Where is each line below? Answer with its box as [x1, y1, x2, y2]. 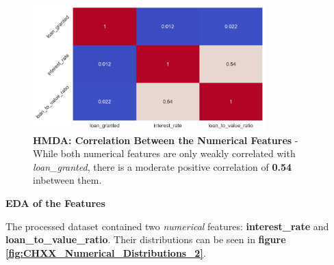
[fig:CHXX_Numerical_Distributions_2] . [5, 245, 206, 260]
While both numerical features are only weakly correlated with [33, 146, 296, 161]
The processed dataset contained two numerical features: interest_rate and [5, 219, 329, 233]
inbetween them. [33, 173, 102, 187]
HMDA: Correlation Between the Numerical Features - [33, 132, 298, 147]
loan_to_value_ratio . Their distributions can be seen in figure [5, 232, 286, 247]
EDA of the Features [5, 195, 105, 210]
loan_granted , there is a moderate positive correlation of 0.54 [33, 159, 292, 173]
